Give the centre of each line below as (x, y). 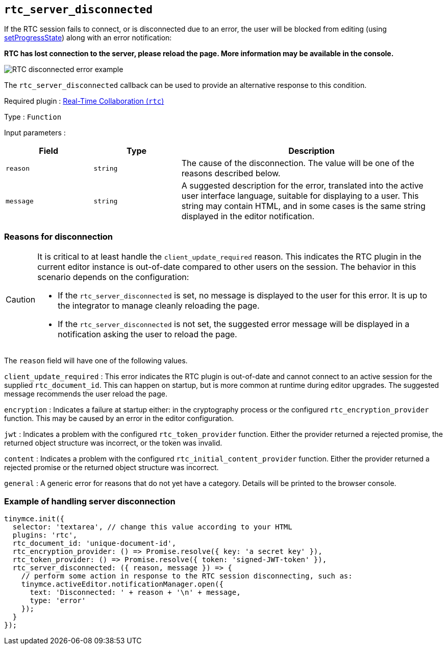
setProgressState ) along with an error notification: (88, 38)
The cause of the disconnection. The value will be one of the (298, 163)
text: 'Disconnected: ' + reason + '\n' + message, (135, 592)
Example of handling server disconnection (90, 501)
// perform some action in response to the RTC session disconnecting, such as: (187, 576)
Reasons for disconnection (59, 236)
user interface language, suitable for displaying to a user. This (300, 196)
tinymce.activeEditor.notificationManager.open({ (122, 584)
